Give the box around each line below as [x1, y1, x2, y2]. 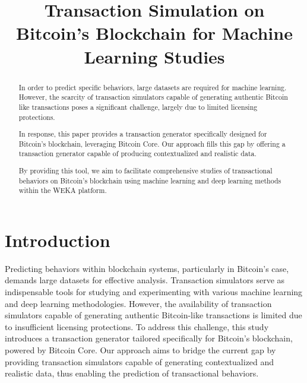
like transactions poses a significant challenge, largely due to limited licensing [18, 102, 258, 112]
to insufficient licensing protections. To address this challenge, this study [5, 320, 269, 333]
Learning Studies [84, 44, 225, 68]
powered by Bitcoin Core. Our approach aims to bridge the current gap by [5, 343, 276, 356]
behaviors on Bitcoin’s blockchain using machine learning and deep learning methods [18, 175, 281, 185]
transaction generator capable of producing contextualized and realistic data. [18, 148, 257, 159]
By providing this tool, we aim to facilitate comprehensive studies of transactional [18, 165, 273, 175]
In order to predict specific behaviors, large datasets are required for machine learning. [18, 82, 287, 92]
